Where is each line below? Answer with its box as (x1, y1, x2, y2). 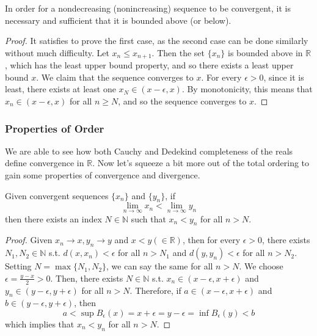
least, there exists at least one (5, 82, 116, 95)
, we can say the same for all (106, 260, 213, 272)
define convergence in (5, 156, 84, 169)
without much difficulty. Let (5, 46, 109, 59)
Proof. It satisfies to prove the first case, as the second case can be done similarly (5, 34, 308, 47)
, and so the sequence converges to (118, 95, 247, 108)
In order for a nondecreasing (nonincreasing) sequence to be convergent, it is (5, 2, 291, 14)
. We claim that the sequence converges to (36, 70, 194, 83)
